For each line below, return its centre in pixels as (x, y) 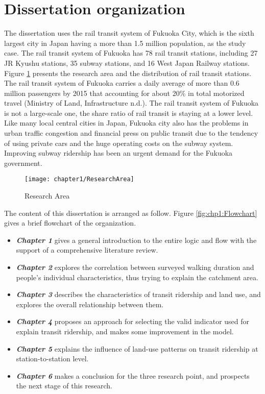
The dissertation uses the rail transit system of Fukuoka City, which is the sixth (129, 33)
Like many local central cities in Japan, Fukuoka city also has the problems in (126, 123)
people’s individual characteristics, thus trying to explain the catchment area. (137, 277)
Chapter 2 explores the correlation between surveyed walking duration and (135, 267)
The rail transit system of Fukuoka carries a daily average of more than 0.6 (122, 83)
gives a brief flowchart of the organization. (70, 223)
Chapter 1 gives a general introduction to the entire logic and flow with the (136, 240)
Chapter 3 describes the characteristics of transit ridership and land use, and (138, 294)
